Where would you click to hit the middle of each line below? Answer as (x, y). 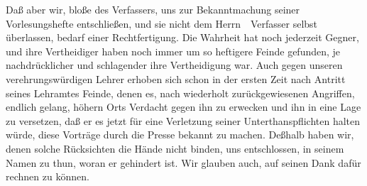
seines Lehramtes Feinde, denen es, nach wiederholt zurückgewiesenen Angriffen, (180, 93)
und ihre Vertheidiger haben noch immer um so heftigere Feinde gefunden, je (173, 51)
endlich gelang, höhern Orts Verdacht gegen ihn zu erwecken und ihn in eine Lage (183, 107)
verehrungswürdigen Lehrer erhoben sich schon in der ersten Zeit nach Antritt (176, 78)
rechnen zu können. (48, 176)
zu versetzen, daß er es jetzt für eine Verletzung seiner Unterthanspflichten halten (183, 120)
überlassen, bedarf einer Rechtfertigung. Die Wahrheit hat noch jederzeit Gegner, (182, 37)
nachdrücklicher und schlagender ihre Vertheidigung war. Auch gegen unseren (174, 65)
